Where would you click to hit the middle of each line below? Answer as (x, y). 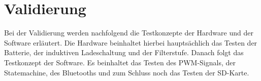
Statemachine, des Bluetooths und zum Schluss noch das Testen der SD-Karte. (127, 72)
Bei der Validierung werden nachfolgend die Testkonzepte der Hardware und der (129, 33)
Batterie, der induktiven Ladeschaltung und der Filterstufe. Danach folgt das (124, 52)
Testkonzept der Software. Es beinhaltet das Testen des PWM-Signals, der (120, 62)
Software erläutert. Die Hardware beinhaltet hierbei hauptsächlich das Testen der (131, 42)
